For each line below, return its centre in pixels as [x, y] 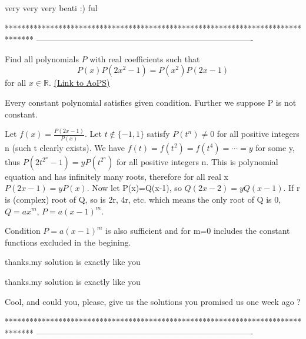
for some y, [275, 147]
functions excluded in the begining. [68, 242]
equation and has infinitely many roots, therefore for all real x [117, 176]
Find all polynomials [42, 58]
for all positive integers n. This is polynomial [197, 161]
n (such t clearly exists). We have [65, 147]
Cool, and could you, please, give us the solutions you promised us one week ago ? [153, 301]
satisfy [158, 134]
